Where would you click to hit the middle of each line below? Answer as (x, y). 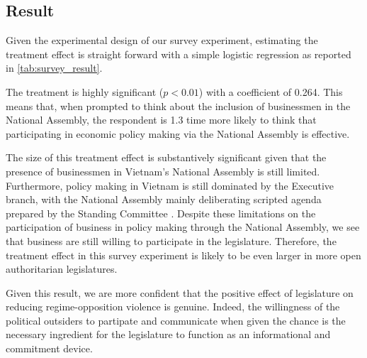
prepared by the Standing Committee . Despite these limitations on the (161, 213)
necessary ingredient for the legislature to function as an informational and (168, 334)
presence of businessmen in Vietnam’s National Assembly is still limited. (163, 171)
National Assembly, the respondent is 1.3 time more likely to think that (161, 120)
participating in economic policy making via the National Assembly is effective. (178, 133)
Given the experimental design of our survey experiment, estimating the (162, 40)
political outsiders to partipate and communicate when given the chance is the (176, 320)
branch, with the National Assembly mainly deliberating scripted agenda (164, 199)
